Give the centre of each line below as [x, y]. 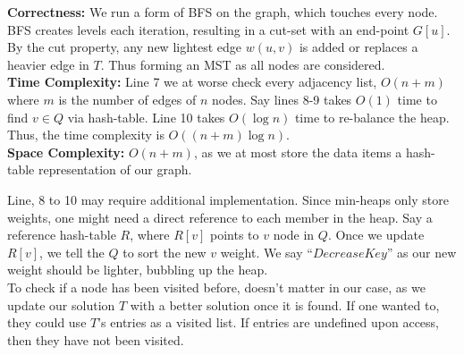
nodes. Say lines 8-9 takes [282, 99]
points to [234, 235]
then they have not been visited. [96, 339]
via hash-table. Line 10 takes [146, 117]
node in [294, 235]
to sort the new [165, 252]
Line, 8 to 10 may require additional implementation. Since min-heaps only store [228, 199]
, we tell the [72, 252]
